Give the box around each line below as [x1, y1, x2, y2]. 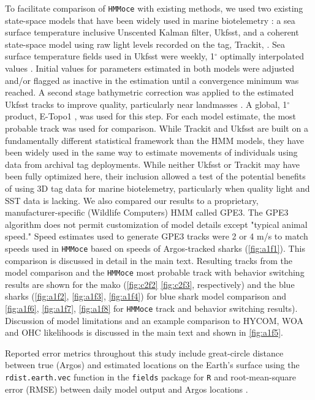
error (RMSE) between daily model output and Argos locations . [5, 382, 248, 395]
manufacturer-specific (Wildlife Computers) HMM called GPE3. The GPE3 [5, 206, 289, 219]
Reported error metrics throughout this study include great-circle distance [5, 346, 284, 359]
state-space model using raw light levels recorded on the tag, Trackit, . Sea [5, 37, 285, 50]
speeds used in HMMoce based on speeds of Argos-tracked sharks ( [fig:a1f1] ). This [5, 241, 305, 254]
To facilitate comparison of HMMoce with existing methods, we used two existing [5, 2, 303, 14]
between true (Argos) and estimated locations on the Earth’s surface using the [5, 358, 300, 371]
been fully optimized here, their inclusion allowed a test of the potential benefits [5, 170, 306, 183]
